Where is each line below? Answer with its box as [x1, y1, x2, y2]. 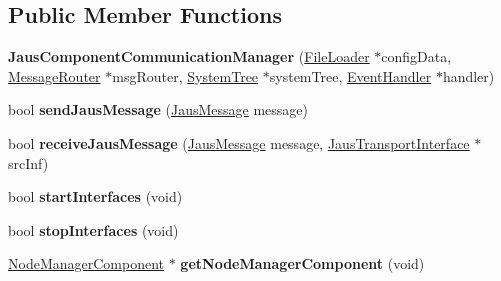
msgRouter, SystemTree [112, 65, 259, 86]
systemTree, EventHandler [269, 65, 432, 86]
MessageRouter [8, 65, 101, 86]
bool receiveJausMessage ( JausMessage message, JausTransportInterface [8, 132, 470, 153]
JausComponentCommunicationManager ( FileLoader [8, 46, 370, 67]
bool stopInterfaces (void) [8, 219, 179, 240]
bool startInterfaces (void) [8, 186, 183, 207]
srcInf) [8, 152, 49, 173]
